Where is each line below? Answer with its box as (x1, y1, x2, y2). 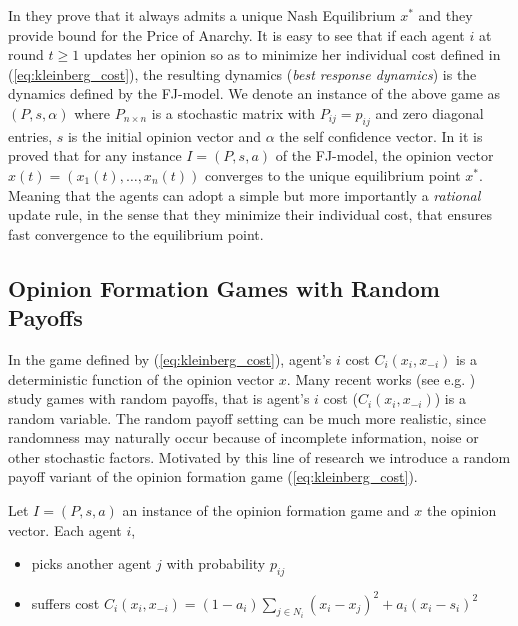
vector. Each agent (8, 519, 122, 540)
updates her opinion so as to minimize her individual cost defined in (83, 44, 501, 65)
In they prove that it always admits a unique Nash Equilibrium (8, 5, 396, 25)
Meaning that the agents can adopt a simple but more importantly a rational (8, 184, 481, 205)
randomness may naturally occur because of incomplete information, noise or (8, 427, 479, 448)
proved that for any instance (8, 145, 182, 166)
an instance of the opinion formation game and (122, 500, 410, 521)
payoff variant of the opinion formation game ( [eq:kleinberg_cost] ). (8, 466, 418, 487)
